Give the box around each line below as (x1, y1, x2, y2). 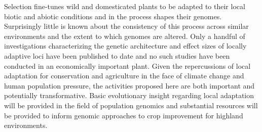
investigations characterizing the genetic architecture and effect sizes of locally (4, 40, 247, 51)
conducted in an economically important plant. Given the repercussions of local (4, 60, 251, 71)
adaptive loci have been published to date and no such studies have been (4, 50, 230, 61)
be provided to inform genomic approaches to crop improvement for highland (4, 110, 243, 120)
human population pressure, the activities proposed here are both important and (4, 80, 255, 91)
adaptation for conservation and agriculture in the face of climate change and (4, 70, 244, 81)
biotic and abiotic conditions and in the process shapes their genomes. (4, 11, 222, 21)
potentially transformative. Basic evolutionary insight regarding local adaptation (4, 90, 254, 101)
